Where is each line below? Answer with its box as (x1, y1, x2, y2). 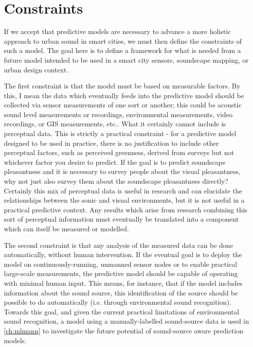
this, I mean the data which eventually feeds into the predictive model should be (4, 90, 244, 100)
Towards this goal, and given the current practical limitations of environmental (4, 306, 239, 316)
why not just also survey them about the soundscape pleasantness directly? (4, 176, 228, 186)
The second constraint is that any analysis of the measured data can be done (4, 240, 234, 250)
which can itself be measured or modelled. (4, 224, 129, 233)
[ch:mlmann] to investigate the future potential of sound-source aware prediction (4, 325, 243, 335)
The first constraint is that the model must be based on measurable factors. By (4, 81, 240, 91)
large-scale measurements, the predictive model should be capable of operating (4, 268, 238, 278)
